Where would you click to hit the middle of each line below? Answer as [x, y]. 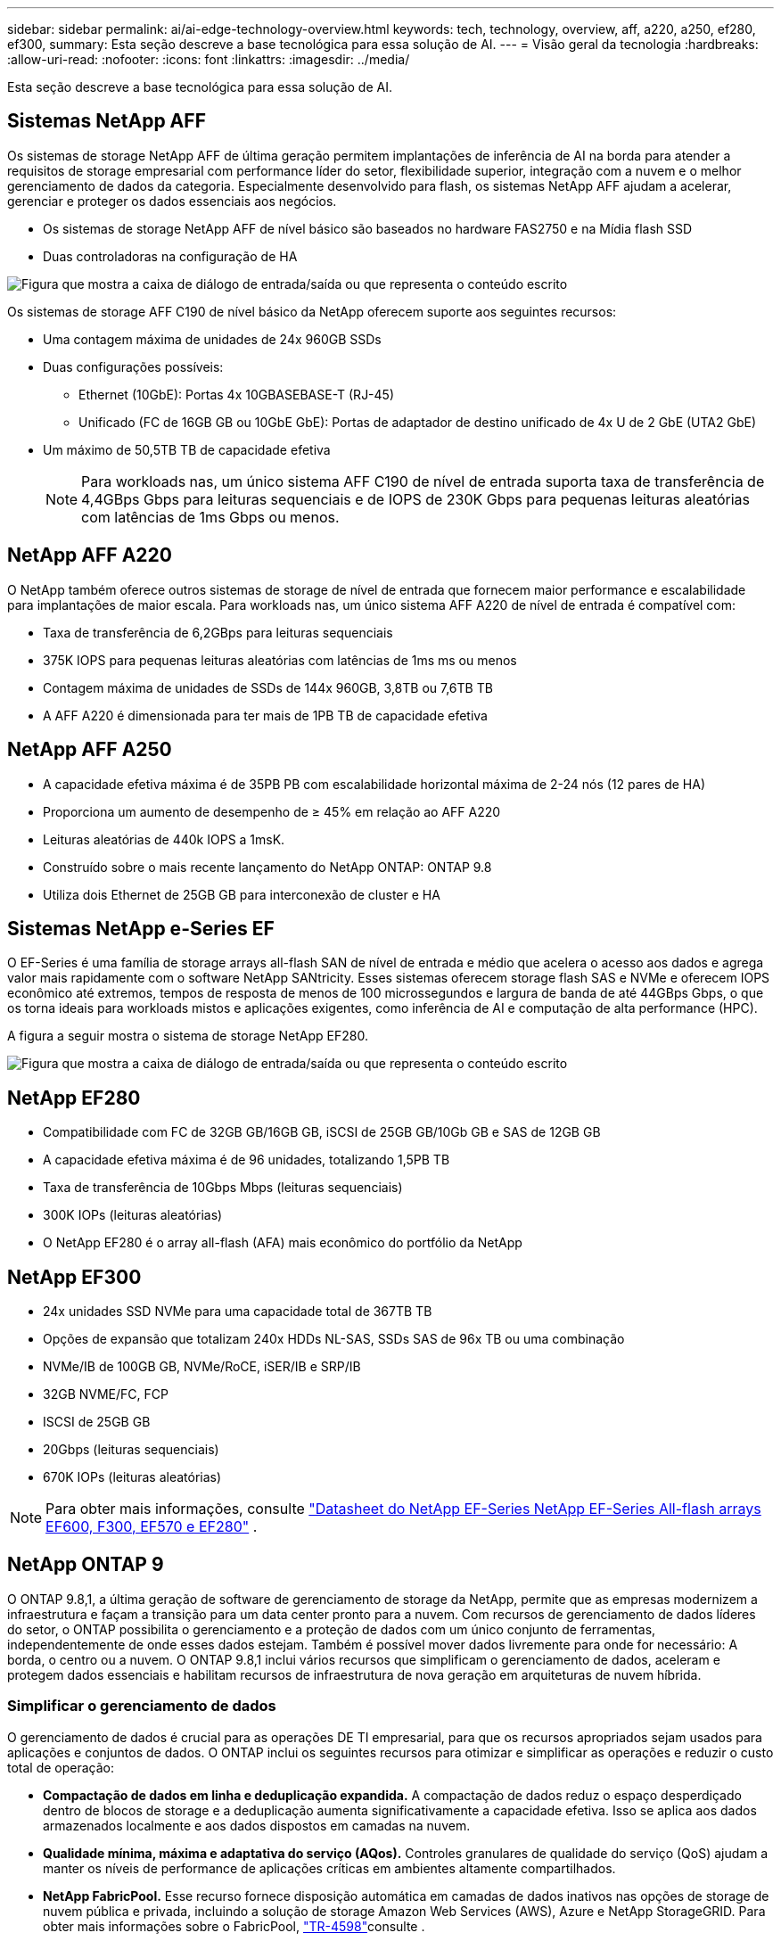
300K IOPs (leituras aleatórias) [133, 1215]
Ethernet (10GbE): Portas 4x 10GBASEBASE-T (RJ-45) [237, 394]
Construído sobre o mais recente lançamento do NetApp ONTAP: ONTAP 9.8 [267, 867]
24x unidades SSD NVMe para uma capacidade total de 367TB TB [238, 1312]
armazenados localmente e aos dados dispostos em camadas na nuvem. [257, 1825]
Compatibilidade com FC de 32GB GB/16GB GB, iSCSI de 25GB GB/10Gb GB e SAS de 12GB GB [322, 1132]
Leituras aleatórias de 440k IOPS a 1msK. [164, 839]
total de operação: [61, 1767]
